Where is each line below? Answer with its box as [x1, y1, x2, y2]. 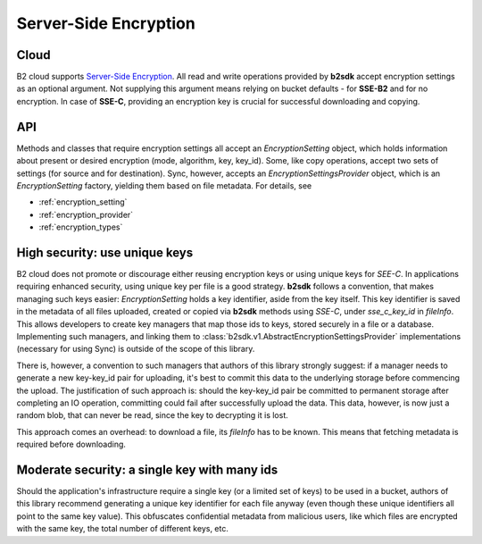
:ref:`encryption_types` [38, 222, 123, 232]
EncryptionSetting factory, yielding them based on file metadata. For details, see [16, 180, 312, 191]
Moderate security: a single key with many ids [16, 462, 278, 477]
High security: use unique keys [16, 245, 194, 260]
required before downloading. [16, 439, 127, 450]
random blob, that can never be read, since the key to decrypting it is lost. [16, 410, 289, 421]
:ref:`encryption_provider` [38, 209, 134, 220]
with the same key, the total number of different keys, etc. [16, 523, 229, 534]
